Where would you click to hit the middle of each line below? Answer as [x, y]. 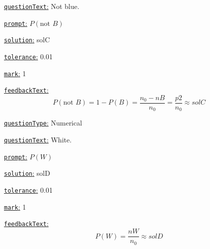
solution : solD [27, 173]
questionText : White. [38, 140]
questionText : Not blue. [42, 6]
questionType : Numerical [43, 123]
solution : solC [27, 40]
